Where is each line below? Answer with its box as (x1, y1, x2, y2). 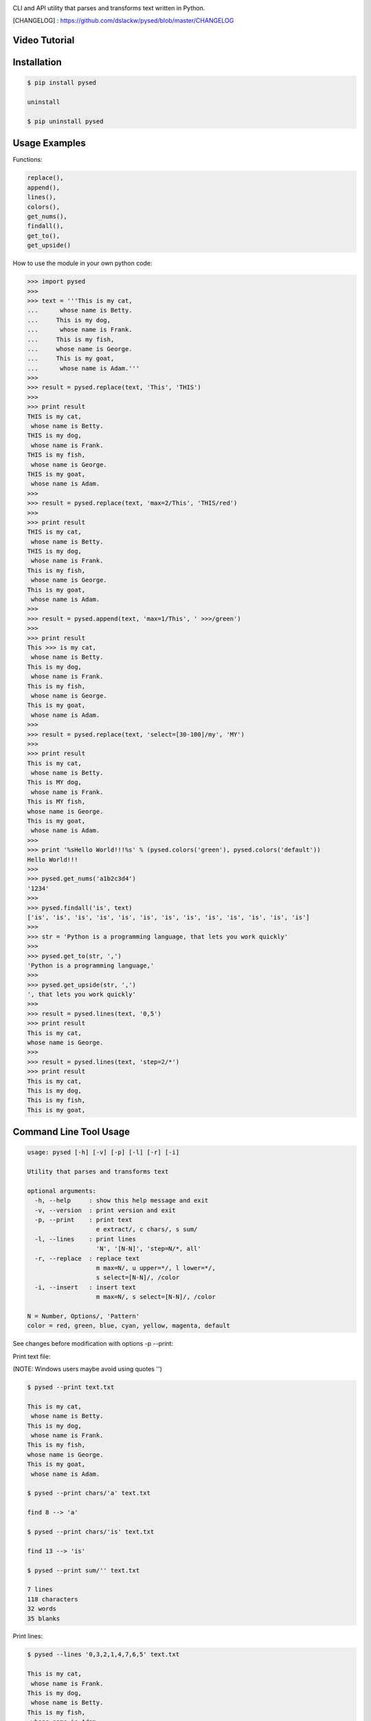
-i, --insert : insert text (34, 1283, 137, 1291)
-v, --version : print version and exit (34, 1206, 177, 1214)
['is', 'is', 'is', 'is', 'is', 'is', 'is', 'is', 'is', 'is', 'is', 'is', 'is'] (27, 913, 311, 921)
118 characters (27, 1595, 78, 1603)
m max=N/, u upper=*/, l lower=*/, (95, 1264, 216, 1272)
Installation (12, 56, 62, 68)
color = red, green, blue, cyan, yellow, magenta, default (27, 1322, 230, 1330)
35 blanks (27, 1614, 60, 1623)
